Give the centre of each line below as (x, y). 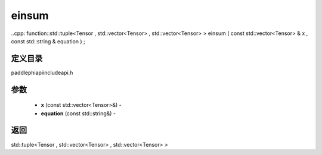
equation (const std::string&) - (78, 113)
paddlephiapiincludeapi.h (42, 72)
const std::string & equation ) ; (48, 41)
